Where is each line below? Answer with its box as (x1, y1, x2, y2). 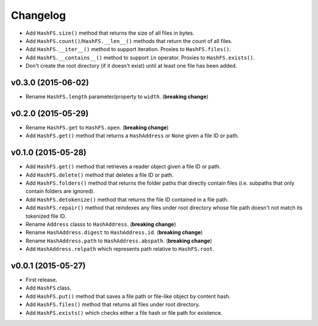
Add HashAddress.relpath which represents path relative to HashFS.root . (25, 245, 214, 252)
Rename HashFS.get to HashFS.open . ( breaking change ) (25, 124, 169, 131)
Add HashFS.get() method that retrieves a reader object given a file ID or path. (25, 163, 221, 170)
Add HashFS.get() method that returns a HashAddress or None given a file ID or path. (25, 132, 239, 139)
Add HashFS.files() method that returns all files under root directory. (25, 301, 200, 308)
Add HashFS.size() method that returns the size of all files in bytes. (25, 29, 194, 36)
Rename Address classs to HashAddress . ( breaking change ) (25, 221, 177, 228)
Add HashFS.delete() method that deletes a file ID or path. (25, 171, 174, 178)
